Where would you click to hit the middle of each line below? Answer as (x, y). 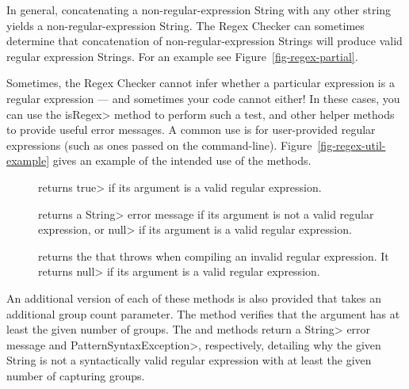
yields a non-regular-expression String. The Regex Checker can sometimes (185, 25)
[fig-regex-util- (352, 145)
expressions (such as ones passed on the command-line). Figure (159, 145)
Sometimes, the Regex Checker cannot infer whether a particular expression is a (201, 83)
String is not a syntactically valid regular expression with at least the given (189, 360)
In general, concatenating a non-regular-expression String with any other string (199, 10)
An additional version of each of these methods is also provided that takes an (194, 297)
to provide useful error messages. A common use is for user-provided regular (191, 130)
